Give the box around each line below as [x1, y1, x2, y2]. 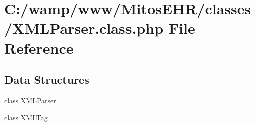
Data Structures [4, 72, 89, 87]
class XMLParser [4, 95, 56, 105]
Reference [4, 37, 74, 58]
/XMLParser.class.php [4, 18, 164, 38]
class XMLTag [4, 112, 48, 122]
